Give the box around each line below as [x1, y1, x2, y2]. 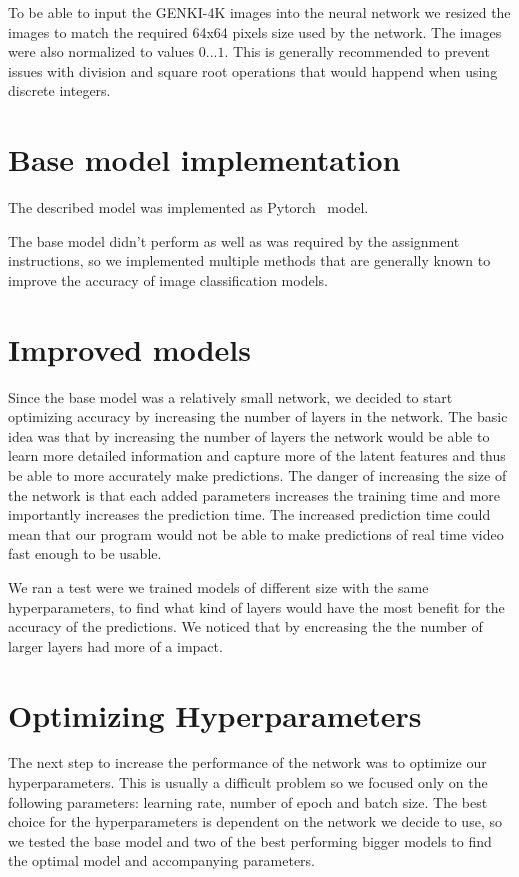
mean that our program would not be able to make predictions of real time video [8, 523, 504, 544]
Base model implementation [8, 139, 401, 180]
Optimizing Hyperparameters [8, 694, 422, 735]
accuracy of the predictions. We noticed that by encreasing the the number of [8, 616, 483, 637]
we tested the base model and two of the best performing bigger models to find [8, 830, 492, 851]
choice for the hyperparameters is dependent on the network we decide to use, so [8, 811, 502, 832]
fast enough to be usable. [8, 543, 162, 564]
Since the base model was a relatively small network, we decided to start [8, 386, 453, 407]
